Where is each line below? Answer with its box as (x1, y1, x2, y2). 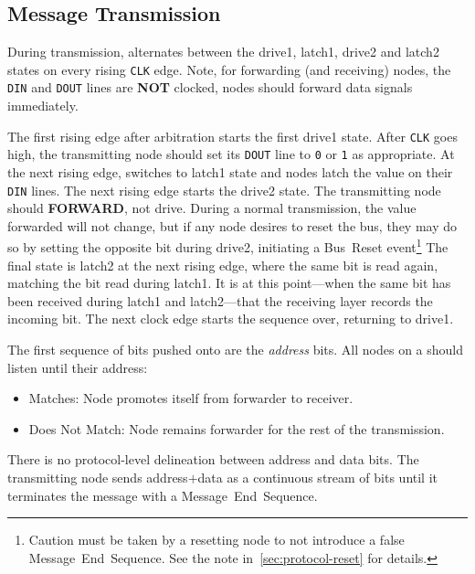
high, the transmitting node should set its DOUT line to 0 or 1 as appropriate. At (7, 144, 455, 164)
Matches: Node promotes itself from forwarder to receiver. (28, 388, 354, 408)
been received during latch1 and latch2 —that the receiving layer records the (7, 291, 433, 310)
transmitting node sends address (7, 468, 188, 487)
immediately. (7, 96, 79, 115)
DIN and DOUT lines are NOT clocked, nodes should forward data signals (7, 78, 413, 97)
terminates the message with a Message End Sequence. (7, 485, 318, 505)
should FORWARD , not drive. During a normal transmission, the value (7, 198, 417, 218)
